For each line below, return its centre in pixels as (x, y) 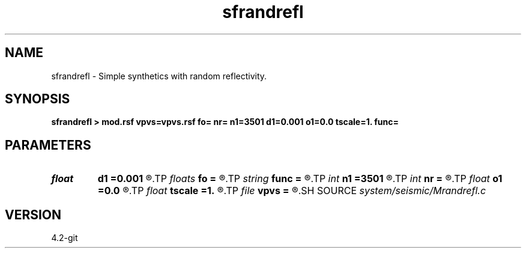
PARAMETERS (48, 145)
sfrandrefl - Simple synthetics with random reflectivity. (159, 76)
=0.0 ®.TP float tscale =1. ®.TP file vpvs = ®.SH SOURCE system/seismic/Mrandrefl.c (292, 191)
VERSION (33, 215)
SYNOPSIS (38, 99)
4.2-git (65, 238)
